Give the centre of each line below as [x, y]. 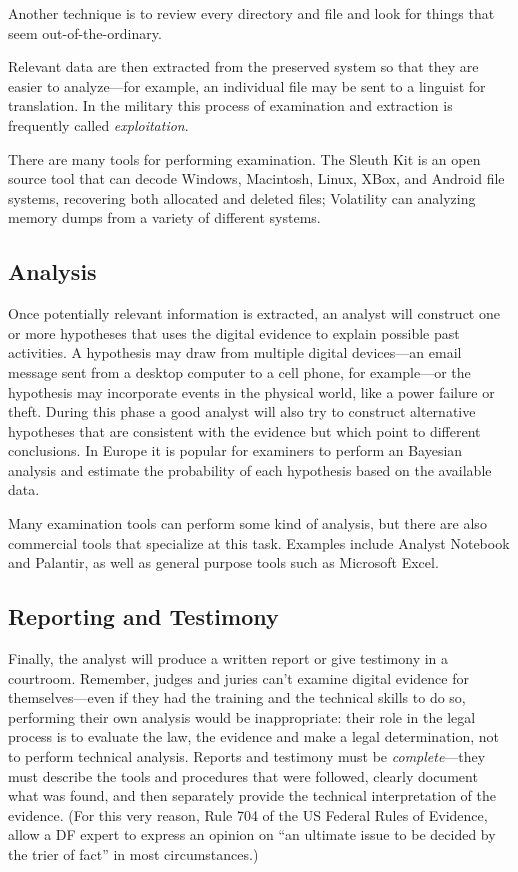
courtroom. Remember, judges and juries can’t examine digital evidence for [238, 677]
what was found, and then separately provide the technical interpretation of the [252, 795]
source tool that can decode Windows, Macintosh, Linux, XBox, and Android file [256, 178]
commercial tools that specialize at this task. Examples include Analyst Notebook [259, 542]
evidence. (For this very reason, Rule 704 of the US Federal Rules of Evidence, [248, 814]
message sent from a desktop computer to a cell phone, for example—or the [239, 371]
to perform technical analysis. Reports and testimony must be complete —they [247, 756]
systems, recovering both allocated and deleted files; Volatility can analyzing [242, 197]
